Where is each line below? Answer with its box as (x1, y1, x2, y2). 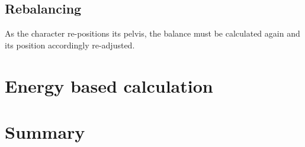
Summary (5, 119, 85, 143)
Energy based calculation (5, 73, 213, 97)
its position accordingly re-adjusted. (5, 38, 135, 51)
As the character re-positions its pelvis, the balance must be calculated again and (5, 27, 300, 40)
